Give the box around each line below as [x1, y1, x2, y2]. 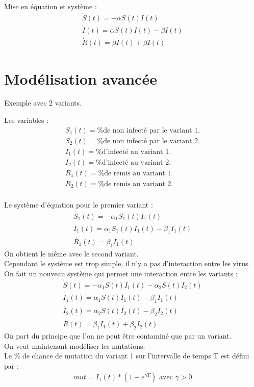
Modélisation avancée [4, 68, 157, 89]
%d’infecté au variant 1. [96, 148, 171, 156]
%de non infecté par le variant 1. [97, 126, 200, 134]
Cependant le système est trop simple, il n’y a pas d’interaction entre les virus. [4, 258, 250, 269]
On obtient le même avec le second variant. [4, 248, 139, 259]
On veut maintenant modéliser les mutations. [4, 340, 145, 351]
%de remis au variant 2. [98, 180, 173, 188]
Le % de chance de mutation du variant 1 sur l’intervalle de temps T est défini [4, 350, 249, 361]
